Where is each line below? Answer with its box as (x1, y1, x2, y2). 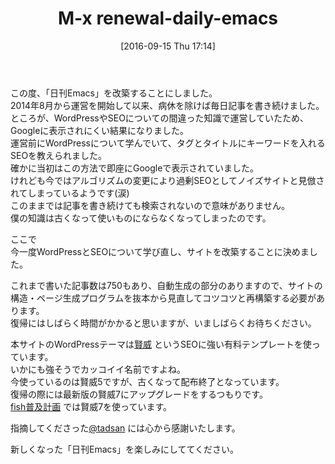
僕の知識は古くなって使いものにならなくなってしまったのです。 (10, 212, 272, 224)
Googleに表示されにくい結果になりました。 (10, 124, 190, 136)
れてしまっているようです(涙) (10, 187, 130, 199)
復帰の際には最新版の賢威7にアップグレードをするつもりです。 (10, 388, 268, 400)
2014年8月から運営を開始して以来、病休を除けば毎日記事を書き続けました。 (10, 99, 325, 111)
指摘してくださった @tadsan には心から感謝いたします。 (10, 422, 241, 434)
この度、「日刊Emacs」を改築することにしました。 (10, 87, 218, 99)
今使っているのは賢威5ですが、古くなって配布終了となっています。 (10, 375, 285, 387)
